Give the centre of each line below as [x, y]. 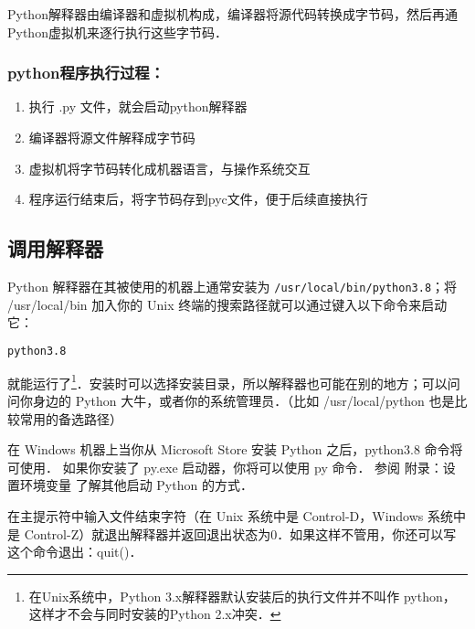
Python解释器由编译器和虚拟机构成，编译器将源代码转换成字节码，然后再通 [232, 14]
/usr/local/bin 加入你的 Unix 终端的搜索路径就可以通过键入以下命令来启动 [227, 304]
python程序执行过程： [86, 73]
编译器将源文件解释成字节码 [112, 137]
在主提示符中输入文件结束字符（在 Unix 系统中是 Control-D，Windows [216, 515]
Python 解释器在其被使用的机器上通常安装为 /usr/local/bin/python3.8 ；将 [232, 286]
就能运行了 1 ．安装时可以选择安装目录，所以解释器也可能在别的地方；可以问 [234, 381]
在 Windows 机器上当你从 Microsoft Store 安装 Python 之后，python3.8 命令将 [235, 449]
